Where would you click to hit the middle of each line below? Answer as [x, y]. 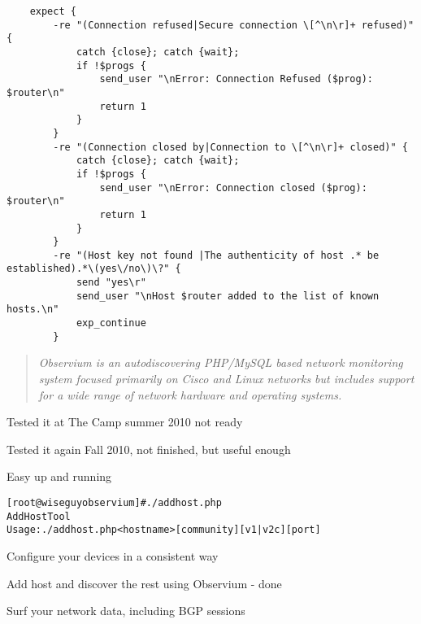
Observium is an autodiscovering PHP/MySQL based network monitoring [221, 362]
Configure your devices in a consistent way [113, 555]
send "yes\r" [111, 283]
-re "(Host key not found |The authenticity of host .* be [216, 255]
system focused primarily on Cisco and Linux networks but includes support [226, 378]
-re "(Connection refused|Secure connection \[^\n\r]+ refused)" [234, 25]
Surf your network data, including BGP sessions [126, 611]
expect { [53, 11]
